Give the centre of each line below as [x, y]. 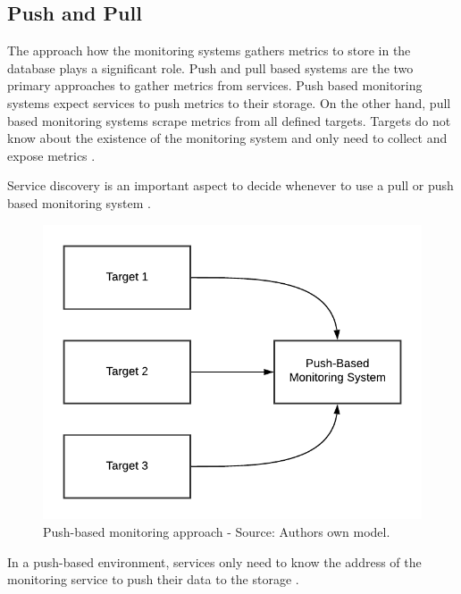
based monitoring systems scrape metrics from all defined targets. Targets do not [229, 120]
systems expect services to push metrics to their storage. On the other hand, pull [229, 102]
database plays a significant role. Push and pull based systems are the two [210, 67]
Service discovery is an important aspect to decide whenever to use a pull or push [230, 185]
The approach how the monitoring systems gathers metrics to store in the [209, 50]
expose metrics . [51, 155]
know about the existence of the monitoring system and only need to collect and [227, 138]
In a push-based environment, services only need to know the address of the [214, 561]
